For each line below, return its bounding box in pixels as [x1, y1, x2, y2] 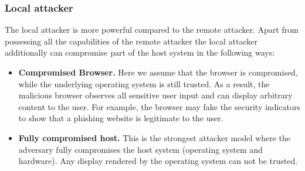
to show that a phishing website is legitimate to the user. [18, 112, 223, 124]
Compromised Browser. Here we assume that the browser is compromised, [18, 66, 298, 78]
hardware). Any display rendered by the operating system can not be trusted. [18, 155, 298, 167]
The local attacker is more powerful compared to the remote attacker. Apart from [5, 23, 299, 36]
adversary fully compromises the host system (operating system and [18, 143, 263, 155]
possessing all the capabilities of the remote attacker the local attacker [5, 35, 257, 47]
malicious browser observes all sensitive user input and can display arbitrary [18, 89, 293, 101]
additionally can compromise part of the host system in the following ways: [5, 46, 275, 59]
